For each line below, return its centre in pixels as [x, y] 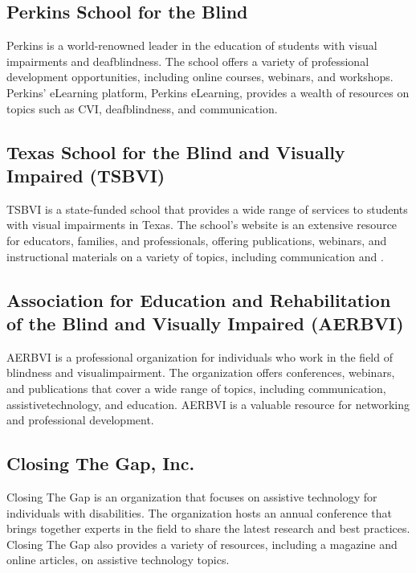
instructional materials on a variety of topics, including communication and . [195, 256]
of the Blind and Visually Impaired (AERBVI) [205, 323]
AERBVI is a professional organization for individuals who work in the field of [200, 356]
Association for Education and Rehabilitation [199, 299]
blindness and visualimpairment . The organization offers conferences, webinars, [201, 372]
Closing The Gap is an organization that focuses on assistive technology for [192, 496]
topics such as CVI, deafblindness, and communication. [142, 108]
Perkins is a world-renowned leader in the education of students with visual [192, 45]
